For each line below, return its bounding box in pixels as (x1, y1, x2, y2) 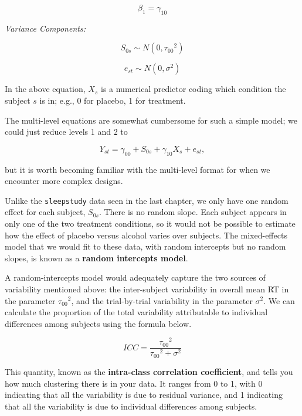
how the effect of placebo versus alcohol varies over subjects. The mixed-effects (5, 229, 287, 241)
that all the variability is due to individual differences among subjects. (5, 400, 257, 412)
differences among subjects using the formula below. (5, 317, 192, 329)
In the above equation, (5, 83, 86, 95)
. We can (263, 294, 295, 306)
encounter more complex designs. (5, 175, 123, 187)
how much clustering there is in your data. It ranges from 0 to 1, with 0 (5, 377, 263, 389)
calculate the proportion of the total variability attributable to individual (5, 306, 268, 318)
